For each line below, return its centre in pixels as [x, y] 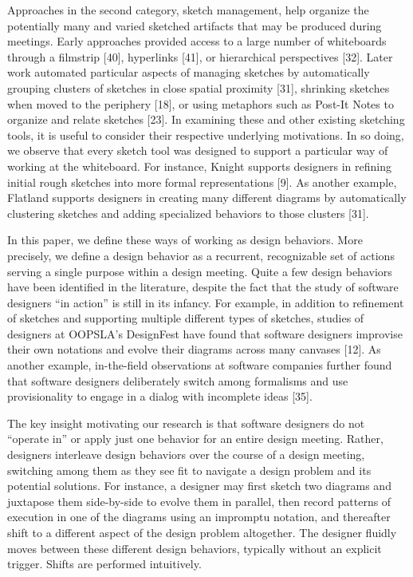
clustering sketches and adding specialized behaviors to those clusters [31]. [188, 213]
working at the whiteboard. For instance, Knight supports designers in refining [199, 166]
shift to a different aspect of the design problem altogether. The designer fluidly [202, 532]
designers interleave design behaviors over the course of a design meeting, [186, 454]
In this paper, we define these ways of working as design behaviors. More [185, 240]
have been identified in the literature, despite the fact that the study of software [203, 287]
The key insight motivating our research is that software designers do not [186, 423]
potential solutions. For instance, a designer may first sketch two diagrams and [199, 486]
